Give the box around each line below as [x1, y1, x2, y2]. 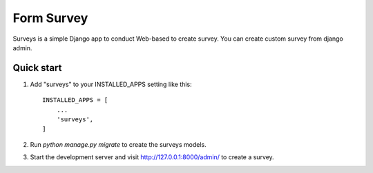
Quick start [12, 62, 62, 74]
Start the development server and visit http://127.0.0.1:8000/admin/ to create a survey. [30, 153, 274, 161]
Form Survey [12, 10, 88, 26]
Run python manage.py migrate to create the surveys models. [30, 140, 207, 148]
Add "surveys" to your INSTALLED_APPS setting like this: [30, 80, 193, 88]
